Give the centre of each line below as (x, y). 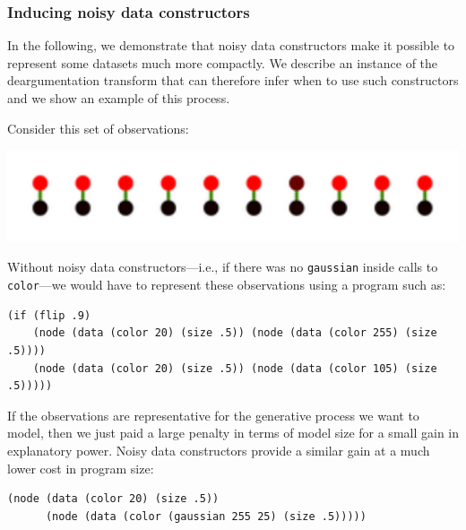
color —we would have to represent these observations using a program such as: (227, 285)
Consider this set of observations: (98, 128)
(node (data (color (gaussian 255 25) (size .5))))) (206, 516)
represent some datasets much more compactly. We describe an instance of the (223, 62)
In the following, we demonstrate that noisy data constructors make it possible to (231, 45)
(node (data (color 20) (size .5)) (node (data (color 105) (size (235, 368)
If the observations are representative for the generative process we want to (213, 415)
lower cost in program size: (81, 468)
